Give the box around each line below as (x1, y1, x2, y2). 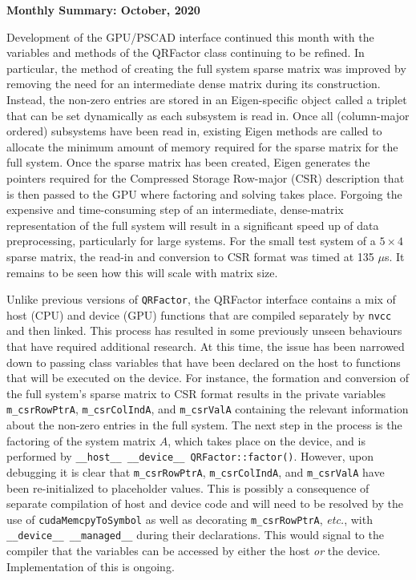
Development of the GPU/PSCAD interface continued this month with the (6, 28, 374, 45)
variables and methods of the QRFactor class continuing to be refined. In (6, 44, 365, 61)
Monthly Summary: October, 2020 (6, 2, 200, 18)
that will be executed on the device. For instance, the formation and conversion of (6, 369, 410, 386)
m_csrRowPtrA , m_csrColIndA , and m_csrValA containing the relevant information (6, 401, 409, 417)
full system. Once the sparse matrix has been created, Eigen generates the (6, 154, 370, 171)
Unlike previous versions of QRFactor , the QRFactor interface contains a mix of (6, 291, 396, 308)
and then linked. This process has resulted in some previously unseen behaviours (6, 322, 402, 339)
